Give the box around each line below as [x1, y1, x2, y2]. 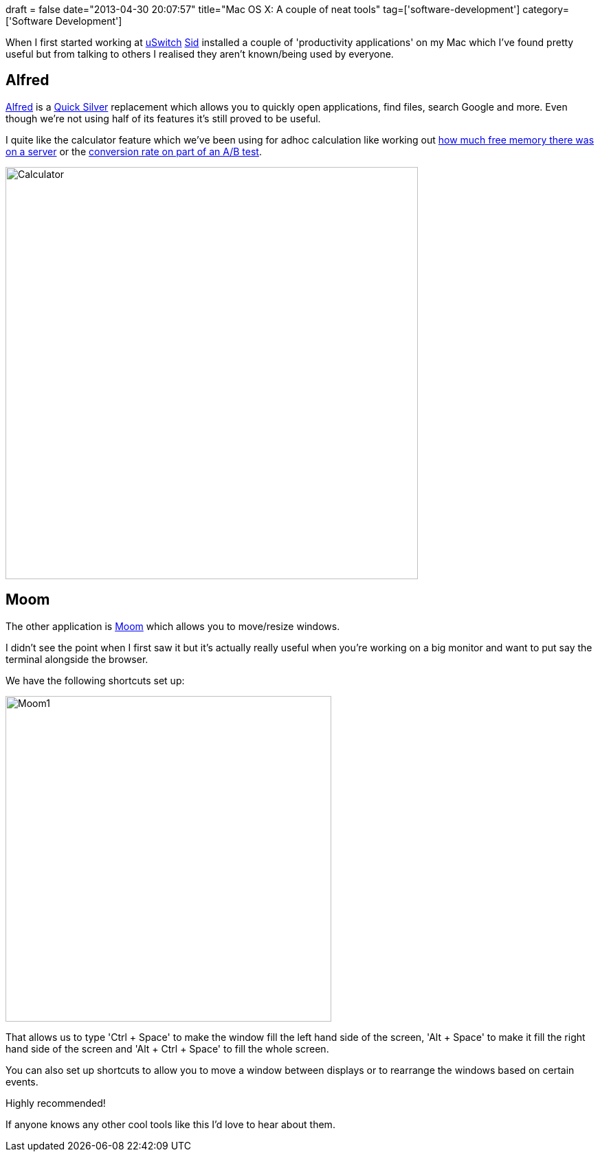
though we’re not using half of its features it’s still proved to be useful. [5, 112, 321, 124]
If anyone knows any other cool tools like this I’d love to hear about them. [5, 1118, 335, 1130]
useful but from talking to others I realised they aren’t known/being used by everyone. [5, 48, 394, 60]
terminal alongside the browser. [5, 653, 148, 665]
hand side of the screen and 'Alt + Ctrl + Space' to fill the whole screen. [5, 1042, 329, 1055]
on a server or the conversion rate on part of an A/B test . [5, 145, 262, 157]
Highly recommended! [5, 1097, 106, 1109]
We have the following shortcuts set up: [5, 674, 185, 686]
